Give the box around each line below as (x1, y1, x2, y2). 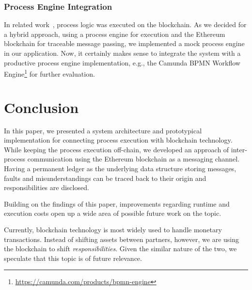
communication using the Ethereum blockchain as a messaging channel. (27, 154, 240, 164)
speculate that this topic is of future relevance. (4, 253, 142, 263)
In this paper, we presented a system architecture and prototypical (4, 125, 202, 135)
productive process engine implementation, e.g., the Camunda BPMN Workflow (4, 57, 240, 67)
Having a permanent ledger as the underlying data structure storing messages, (4, 163, 236, 173)
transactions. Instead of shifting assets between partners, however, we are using (4, 234, 239, 244)
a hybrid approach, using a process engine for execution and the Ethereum (4, 29, 225, 39)
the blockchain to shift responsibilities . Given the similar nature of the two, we (4, 243, 237, 254)
